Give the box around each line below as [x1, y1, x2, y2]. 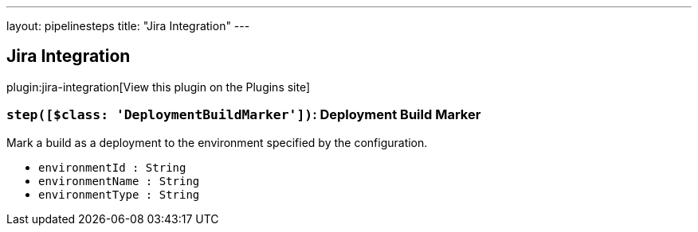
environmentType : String [38, 188, 200, 201]
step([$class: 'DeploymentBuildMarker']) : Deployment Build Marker [6, 106, 481, 123]
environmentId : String [38, 160, 186, 174]
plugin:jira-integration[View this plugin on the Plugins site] [6, 79, 311, 94]
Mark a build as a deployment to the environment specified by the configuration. [6, 135, 428, 149]
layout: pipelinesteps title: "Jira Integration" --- [6, 19, 250, 33]
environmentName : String [38, 174, 200, 188]
